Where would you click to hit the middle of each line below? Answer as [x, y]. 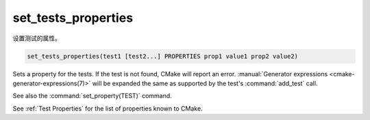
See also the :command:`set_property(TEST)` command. [92, 96]
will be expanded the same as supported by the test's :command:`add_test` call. [205, 83]
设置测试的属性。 [37, 38]
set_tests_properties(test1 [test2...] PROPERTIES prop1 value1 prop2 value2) [162, 56]
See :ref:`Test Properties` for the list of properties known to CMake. [108, 108]
